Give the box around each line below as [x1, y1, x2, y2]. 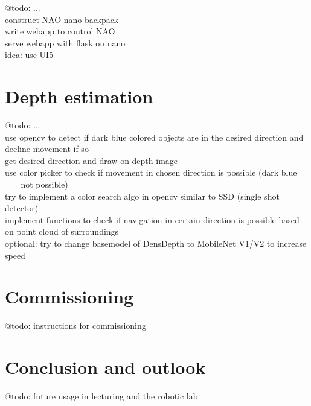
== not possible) [5, 178, 68, 191]
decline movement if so [5, 142, 89, 155]
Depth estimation [5, 84, 153, 109]
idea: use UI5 [5, 48, 54, 61]
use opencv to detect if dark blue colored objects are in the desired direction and [5, 130, 304, 143]
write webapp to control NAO [5, 25, 115, 37]
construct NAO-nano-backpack [5, 13, 118, 25]
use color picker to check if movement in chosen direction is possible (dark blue [5, 166, 297, 179]
